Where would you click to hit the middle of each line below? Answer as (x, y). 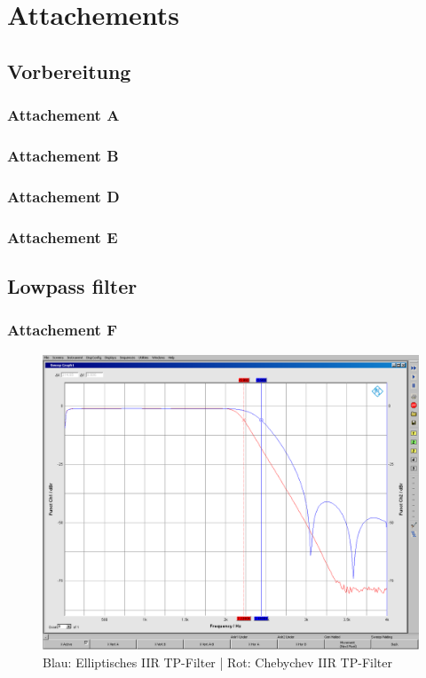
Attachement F (63, 330)
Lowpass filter (72, 285)
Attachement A (63, 115)
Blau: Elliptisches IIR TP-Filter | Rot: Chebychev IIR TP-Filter (217, 662)
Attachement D (63, 196)
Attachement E (63, 237)
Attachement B (63, 155)
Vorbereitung (69, 71)
